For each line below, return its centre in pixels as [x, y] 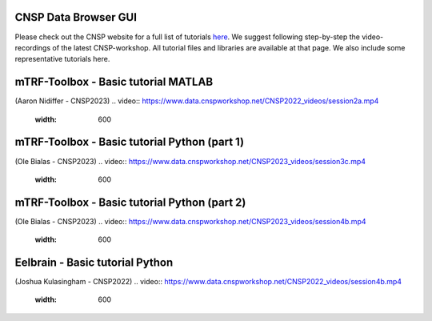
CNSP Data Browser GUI [76, 17]
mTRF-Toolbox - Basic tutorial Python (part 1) [129, 142]
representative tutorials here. [62, 59]
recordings [33, 47]
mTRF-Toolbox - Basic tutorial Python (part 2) [130, 202]
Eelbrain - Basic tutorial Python [94, 263]
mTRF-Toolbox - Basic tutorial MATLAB [114, 82]
